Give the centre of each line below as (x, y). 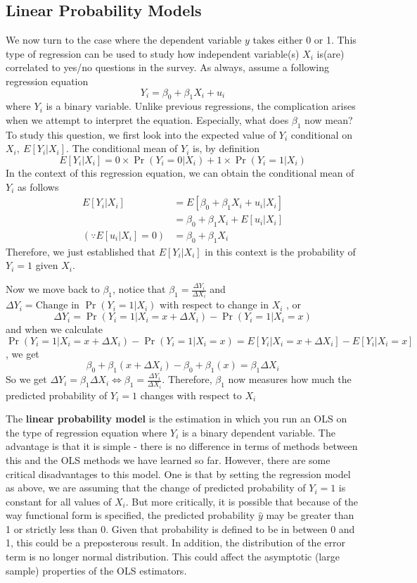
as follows (38, 186)
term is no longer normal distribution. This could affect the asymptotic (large (173, 557)
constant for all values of (59, 501)
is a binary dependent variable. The (258, 432)
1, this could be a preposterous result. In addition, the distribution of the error (175, 543)
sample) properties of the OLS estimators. (96, 570)
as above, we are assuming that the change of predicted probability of (156, 488)
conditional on (321, 134)
